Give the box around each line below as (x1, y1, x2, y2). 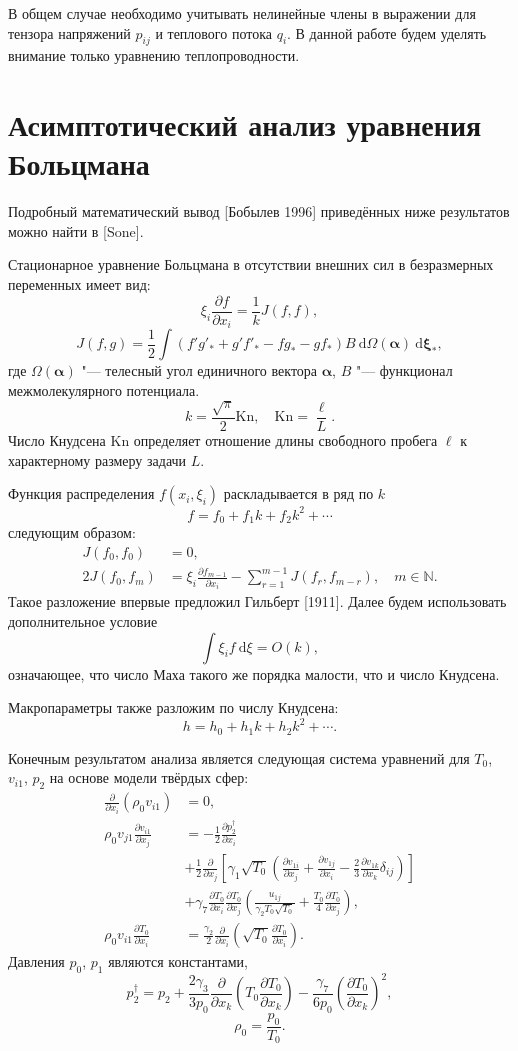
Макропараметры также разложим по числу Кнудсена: (8, 697, 339, 718)
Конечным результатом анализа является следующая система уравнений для (8, 747, 470, 768)
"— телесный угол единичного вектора (81, 360, 318, 381)
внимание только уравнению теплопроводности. (8, 45, 300, 66)
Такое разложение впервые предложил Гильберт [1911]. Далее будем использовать (8, 591, 507, 612)
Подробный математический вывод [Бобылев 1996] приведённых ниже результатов (8, 201, 510, 222)
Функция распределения (8, 483, 155, 504)
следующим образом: (8, 522, 136, 543)
